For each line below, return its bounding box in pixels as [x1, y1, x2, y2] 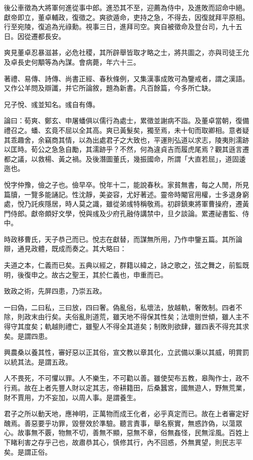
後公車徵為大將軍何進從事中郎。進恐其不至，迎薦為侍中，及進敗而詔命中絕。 [4, 2, 249, 12]
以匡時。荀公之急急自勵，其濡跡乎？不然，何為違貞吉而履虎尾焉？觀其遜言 [4, 144, 242, 154]
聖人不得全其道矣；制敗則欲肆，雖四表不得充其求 [92, 321, 249, 331]
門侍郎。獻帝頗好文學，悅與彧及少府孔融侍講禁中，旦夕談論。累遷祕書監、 [4, 208, 242, 218]
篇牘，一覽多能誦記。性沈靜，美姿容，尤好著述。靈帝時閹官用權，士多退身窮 [4, 189, 249, 199]
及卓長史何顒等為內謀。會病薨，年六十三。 [4, 56, 140, 67]
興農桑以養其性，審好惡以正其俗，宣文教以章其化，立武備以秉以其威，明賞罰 [4, 347, 249, 357]
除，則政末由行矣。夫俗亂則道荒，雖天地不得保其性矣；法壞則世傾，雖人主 [4, 312, 242, 322]
